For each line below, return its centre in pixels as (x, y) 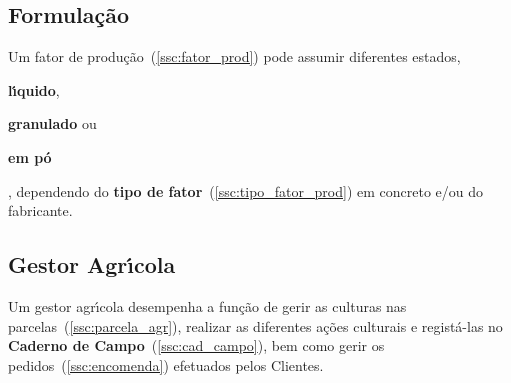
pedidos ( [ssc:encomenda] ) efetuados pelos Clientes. (166, 364)
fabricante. (40, 210)
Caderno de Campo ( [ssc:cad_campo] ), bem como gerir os (196, 345)
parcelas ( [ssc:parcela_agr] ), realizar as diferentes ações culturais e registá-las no (255, 325)
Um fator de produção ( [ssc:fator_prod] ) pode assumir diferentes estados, (234, 56)
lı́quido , (34, 89)
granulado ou (52, 123)
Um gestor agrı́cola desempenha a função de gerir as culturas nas (207, 305)
